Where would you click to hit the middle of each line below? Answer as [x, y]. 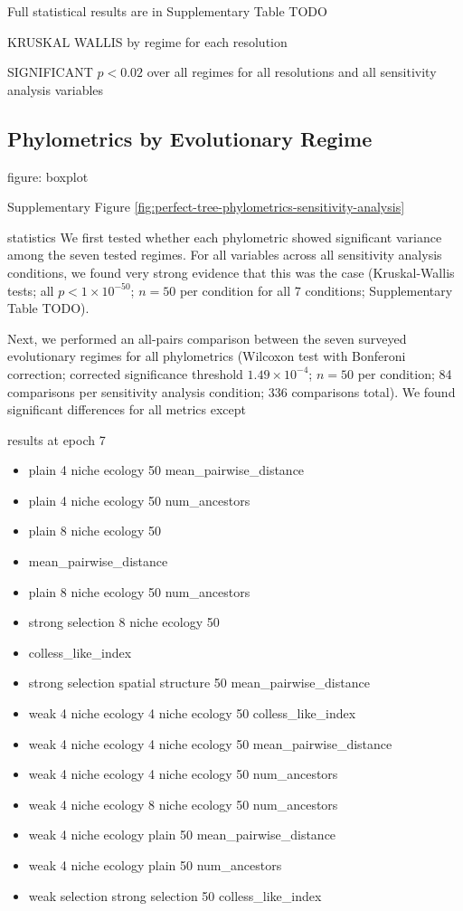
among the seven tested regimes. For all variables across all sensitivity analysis [225, 255]
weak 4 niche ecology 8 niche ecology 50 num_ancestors [183, 804]
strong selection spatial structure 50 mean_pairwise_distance [199, 683]
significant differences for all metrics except [127, 409]
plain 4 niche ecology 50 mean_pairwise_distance [166, 470]
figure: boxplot [48, 176]
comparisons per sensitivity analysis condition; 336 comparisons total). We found [231, 391]
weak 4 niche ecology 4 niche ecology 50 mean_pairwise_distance [210, 743]
